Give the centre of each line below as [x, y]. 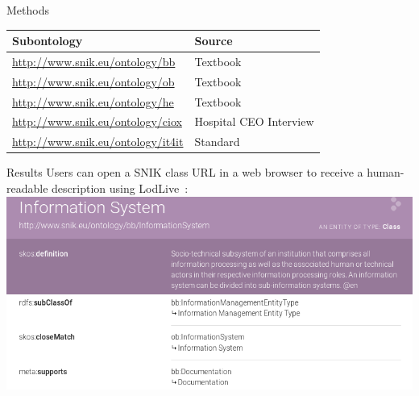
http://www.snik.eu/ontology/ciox [97, 121]
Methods [28, 10]
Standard [217, 142]
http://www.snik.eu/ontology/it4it [98, 142]
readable [27, 188]
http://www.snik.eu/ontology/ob [93, 81]
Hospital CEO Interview [254, 121]
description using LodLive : [120, 188]
